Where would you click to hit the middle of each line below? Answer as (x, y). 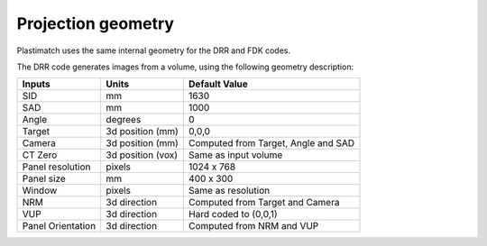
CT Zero (40, 155)
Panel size (44, 178)
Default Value (218, 84)
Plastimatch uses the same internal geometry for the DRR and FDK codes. (154, 50)
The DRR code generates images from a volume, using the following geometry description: (185, 67)
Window (40, 191)
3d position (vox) (142, 155)
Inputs (36, 84)
